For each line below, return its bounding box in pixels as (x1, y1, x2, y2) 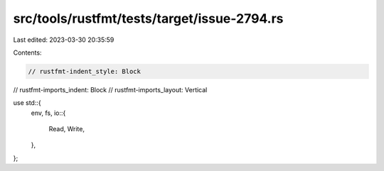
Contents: (13, 48, 42, 57)
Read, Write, (48, 125, 85, 133)
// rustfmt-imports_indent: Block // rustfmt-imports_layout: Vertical (13, 85, 208, 94)
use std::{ (13, 99, 42, 107)
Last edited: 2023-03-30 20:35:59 (13, 35, 114, 44)
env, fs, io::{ (31, 109, 66, 117)
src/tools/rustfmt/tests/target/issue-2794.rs (13, 11, 284, 26)
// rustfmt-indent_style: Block (28, 67, 142, 75)
